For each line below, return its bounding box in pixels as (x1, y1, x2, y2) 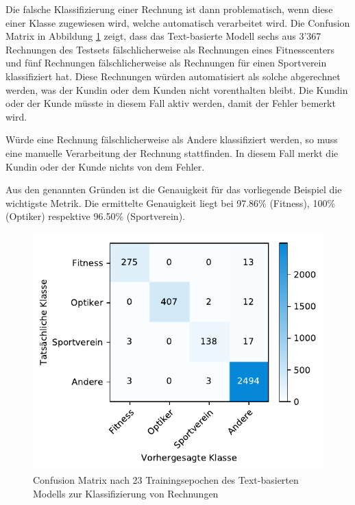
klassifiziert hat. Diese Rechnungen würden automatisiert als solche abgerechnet (5, 69, 341, 83)
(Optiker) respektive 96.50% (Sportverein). (5, 209, 185, 223)
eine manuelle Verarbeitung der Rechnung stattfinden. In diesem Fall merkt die (5, 145, 339, 160)
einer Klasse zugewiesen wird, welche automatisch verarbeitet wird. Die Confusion (5, 15, 350, 29)
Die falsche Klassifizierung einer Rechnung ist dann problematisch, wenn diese (5, 2, 333, 16)
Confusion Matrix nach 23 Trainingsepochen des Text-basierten (33, 472, 299, 486)
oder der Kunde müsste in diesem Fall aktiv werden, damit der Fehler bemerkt (5, 96, 336, 110)
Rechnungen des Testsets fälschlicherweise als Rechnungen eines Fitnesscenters (5, 42, 335, 56)
